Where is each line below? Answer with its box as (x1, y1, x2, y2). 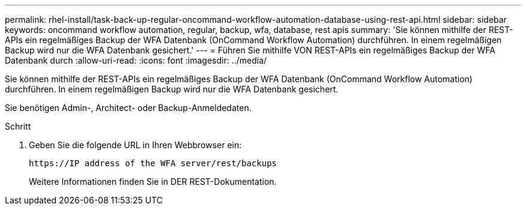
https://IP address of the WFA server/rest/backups (29, 158, 277, 168)
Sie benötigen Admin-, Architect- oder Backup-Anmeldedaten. (5, 103, 252, 113)
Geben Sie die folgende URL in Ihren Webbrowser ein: (29, 140, 242, 150)
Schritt (5, 121, 31, 131)
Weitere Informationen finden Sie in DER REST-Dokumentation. (29, 176, 277, 187)
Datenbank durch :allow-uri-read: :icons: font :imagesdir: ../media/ (5, 55, 267, 65)
